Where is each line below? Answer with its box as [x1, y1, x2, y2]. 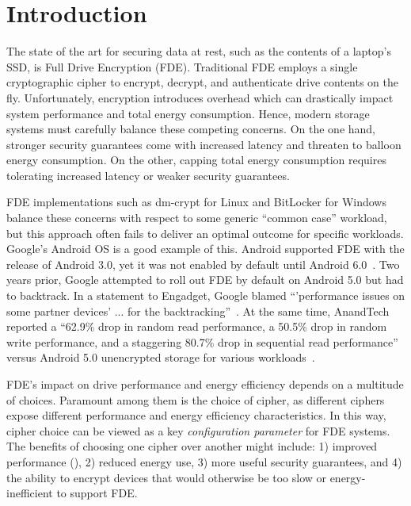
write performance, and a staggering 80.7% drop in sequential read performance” [6, 333, 398, 350]
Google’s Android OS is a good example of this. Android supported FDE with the [6, 240, 405, 257]
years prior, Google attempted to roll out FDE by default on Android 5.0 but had [6, 271, 404, 288]
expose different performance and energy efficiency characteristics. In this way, [6, 407, 386, 424]
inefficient [6, 485, 53, 501]
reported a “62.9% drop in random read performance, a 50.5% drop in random [6, 318, 387, 335]
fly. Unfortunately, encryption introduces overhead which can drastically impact [6, 89, 394, 105]
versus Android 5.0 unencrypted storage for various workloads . [6, 349, 315, 366]
